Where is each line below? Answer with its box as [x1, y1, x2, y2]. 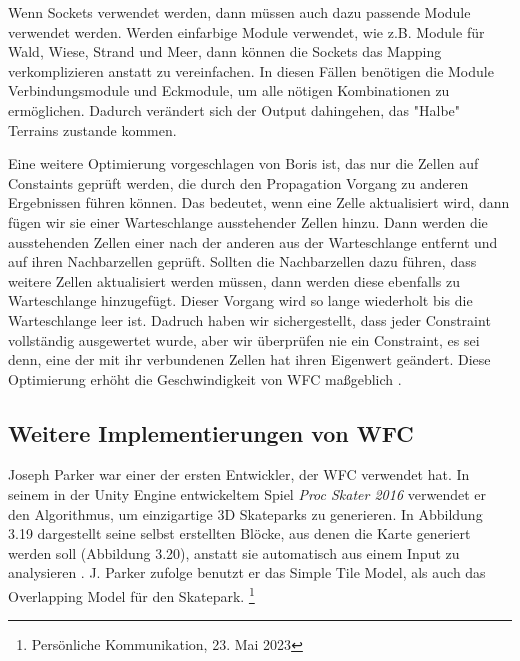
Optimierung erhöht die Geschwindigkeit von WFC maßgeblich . [8, 368, 402, 389]
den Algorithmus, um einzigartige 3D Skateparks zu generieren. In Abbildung [8, 503, 483, 524]
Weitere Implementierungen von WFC [8, 417, 414, 448]
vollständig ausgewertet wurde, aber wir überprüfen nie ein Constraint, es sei [8, 329, 480, 350]
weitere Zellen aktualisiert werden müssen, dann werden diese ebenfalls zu [8, 270, 461, 291]
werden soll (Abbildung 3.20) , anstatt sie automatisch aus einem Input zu [8, 542, 460, 563]
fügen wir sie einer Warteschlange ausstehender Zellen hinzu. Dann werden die [8, 211, 488, 232]
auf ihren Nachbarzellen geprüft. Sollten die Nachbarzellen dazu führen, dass [8, 251, 477, 272]
